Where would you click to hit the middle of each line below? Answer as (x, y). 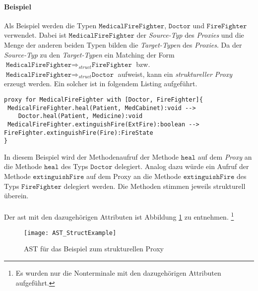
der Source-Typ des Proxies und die (190, 35)
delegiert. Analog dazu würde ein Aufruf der (182, 166)
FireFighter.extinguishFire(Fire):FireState (79, 133)
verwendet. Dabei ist (35, 35)
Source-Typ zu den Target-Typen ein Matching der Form (89, 54)
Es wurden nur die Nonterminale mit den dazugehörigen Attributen (118, 272)
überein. (16, 196)
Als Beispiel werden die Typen (50, 25)
